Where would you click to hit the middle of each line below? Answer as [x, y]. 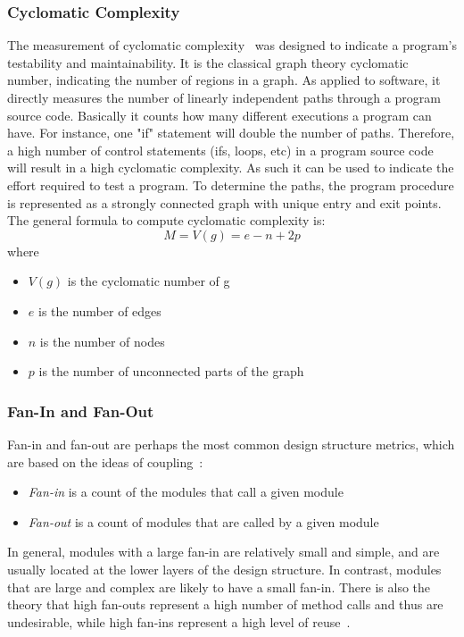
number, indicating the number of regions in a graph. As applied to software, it [224, 80]
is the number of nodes [102, 341]
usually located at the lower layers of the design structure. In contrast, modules [224, 569]
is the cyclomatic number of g [149, 281]
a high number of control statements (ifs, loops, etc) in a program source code [220, 150]
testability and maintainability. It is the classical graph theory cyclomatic [208, 62]
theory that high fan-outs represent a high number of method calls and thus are [225, 604]
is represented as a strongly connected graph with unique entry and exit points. [224, 202]
